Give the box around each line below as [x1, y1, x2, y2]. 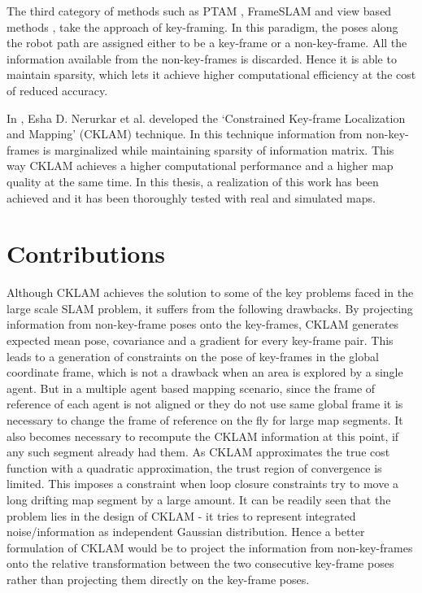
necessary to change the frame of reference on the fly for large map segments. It [7, 412, 403, 428]
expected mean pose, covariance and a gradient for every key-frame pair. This [7, 332, 394, 349]
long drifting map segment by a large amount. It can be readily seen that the [7, 491, 391, 508]
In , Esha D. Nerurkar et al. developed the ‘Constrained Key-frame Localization [7, 109, 406, 126]
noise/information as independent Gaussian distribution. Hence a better [7, 523, 365, 540]
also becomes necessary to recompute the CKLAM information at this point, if [7, 427, 399, 444]
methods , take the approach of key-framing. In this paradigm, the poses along [7, 18, 398, 35]
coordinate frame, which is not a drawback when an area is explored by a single [7, 364, 403, 381]
